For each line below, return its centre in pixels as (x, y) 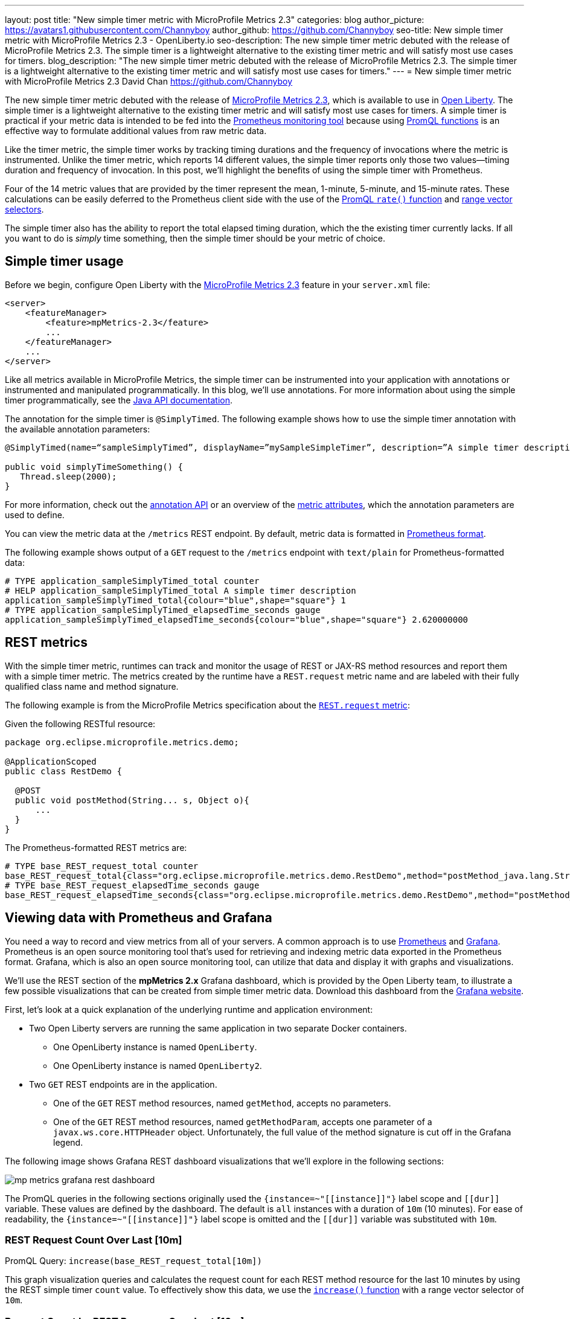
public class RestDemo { (63, 771)
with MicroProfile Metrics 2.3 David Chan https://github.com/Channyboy (149, 81)
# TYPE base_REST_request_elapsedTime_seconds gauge (132, 885)
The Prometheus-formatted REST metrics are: (96, 847)
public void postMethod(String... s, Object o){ (132, 800)
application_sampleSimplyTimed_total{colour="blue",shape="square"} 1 (175, 600)
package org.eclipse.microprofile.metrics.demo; (122, 742)
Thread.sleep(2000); (69, 476)
